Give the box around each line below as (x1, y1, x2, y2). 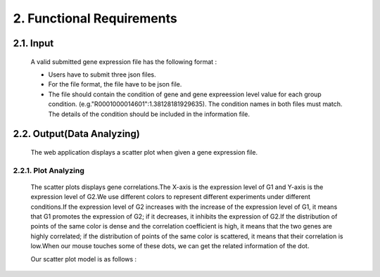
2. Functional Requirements (13, 11, 177, 26)
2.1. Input (13, 37, 54, 49)
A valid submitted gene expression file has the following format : (30, 57, 217, 66)
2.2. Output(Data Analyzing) (13, 128, 140, 140)
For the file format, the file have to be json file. (48, 80, 182, 89)
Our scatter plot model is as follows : (30, 255, 137, 263)
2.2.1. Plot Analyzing (13, 165, 84, 175)
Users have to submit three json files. (48, 70, 156, 79)
